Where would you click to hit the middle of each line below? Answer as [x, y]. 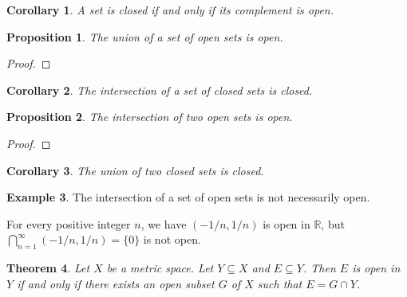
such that [280, 283]
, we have [164, 223]
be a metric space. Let [160, 268]
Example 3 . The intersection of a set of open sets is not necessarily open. [188, 197]
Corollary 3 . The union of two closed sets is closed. [135, 170]
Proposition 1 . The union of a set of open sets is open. [145, 36]
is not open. [172, 239]
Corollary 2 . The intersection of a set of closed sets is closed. [160, 90]
